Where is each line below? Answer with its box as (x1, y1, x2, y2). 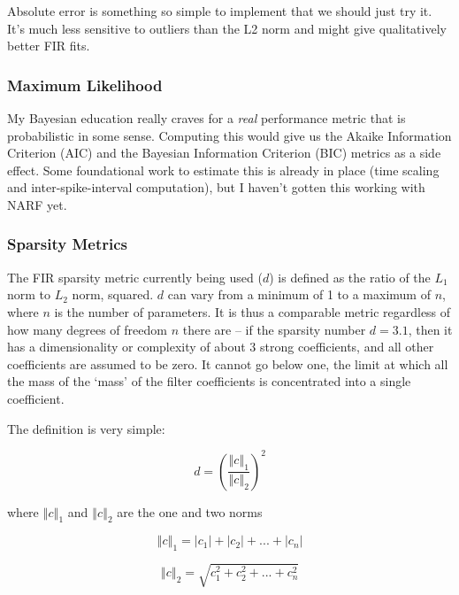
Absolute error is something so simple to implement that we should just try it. (7, 2, 432, 19)
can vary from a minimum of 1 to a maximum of (167, 285, 431, 304)
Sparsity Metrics (7, 233, 127, 255)
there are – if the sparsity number (182, 320, 366, 338)
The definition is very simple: (7, 419, 165, 437)
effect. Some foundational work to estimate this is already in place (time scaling (7, 160, 440, 179)
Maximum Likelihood (7, 73, 163, 96)
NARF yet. (7, 195, 67, 213)
